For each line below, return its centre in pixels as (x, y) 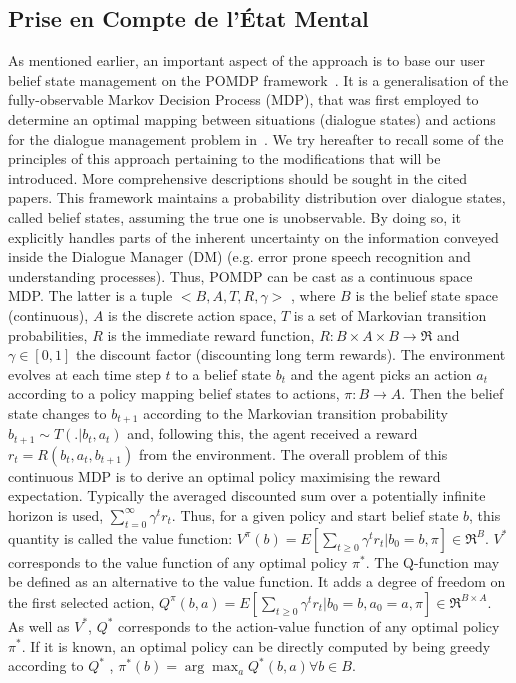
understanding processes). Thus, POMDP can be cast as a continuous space (240, 275)
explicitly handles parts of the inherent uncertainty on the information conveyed (253, 236)
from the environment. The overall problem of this (293, 453)
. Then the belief (452, 393)
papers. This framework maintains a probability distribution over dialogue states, (257, 197)
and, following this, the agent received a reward (272, 433)
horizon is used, (56, 514)
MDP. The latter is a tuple (90, 295)
